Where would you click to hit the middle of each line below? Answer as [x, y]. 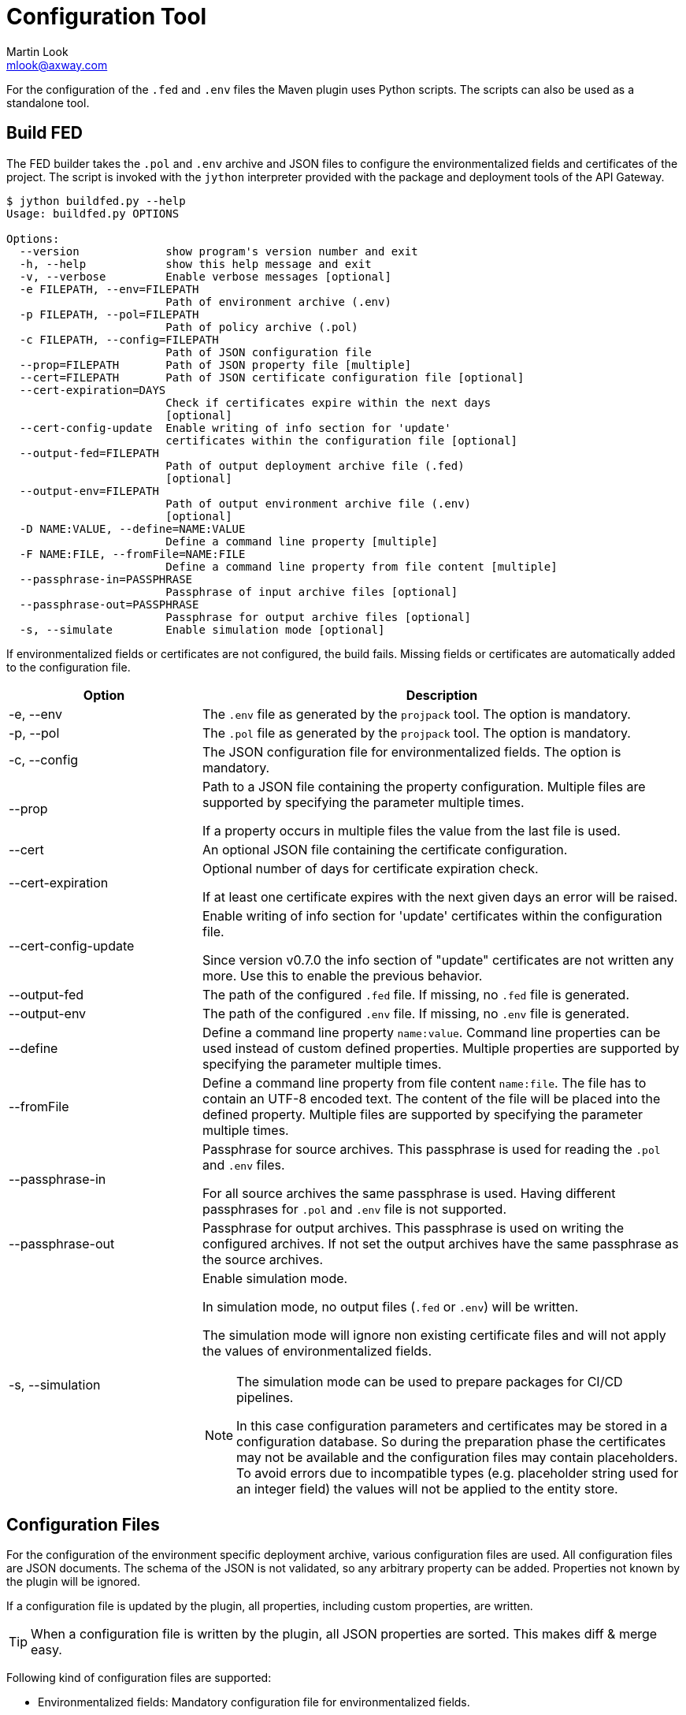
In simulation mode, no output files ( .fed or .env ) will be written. [390, 1306]
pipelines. [265, 1397]
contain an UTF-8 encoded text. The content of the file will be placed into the [431, 1098]
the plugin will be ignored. [74, 1582]
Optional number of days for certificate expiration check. [370, 868]
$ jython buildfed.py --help [96, 201]
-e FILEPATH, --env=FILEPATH [109, 289]
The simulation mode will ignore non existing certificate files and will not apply [434, 1335]
